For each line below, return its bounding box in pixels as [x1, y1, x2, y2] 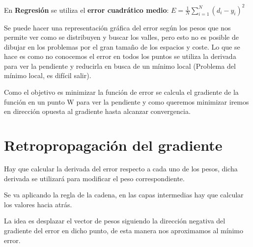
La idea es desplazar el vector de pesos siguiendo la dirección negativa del [4, 216, 225, 226]
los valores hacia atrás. [4, 199, 72, 209]
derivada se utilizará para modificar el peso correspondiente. [4, 173, 185, 183]
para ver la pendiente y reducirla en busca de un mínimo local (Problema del [4, 60, 236, 71]
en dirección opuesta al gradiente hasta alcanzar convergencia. [4, 106, 191, 116]
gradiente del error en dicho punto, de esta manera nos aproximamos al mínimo [4, 225, 243, 235]
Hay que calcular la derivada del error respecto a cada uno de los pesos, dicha [4, 163, 238, 173]
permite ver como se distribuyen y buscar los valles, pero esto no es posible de [4, 32, 239, 42]
